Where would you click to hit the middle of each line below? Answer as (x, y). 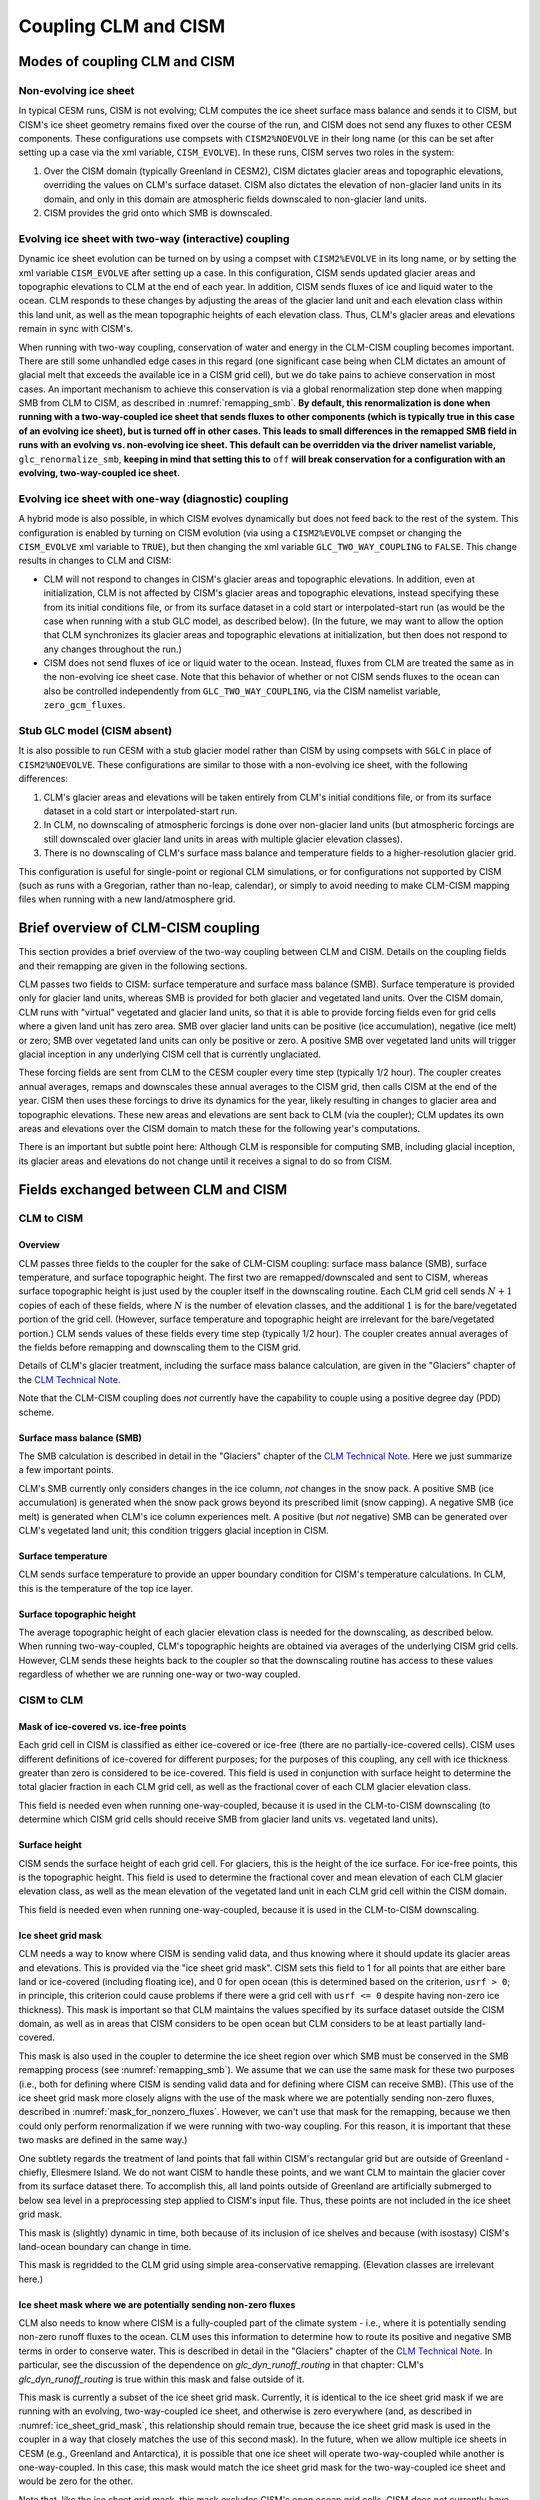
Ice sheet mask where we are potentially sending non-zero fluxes (157, 2304)
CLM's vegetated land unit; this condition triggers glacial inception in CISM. (173, 1530)
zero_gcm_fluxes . (84, 705)
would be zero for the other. (76, 2481)
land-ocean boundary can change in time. (105, 2246)
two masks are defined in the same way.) (103, 2140)
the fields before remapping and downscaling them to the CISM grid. (160, 1347)
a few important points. (66, 1470)
